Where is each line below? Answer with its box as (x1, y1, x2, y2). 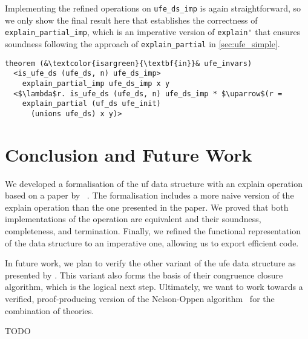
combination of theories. (5, 304, 94, 317)
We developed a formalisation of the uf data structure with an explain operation (5, 177, 303, 189)
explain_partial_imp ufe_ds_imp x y (22, 79, 170, 88)
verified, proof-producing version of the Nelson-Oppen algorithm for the (5, 292, 275, 304)
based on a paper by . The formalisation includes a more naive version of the (5, 189, 294, 202)
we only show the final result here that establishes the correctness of (5, 13, 258, 26)
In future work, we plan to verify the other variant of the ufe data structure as (5, 257, 296, 269)
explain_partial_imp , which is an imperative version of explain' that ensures (5, 25, 301, 38)
